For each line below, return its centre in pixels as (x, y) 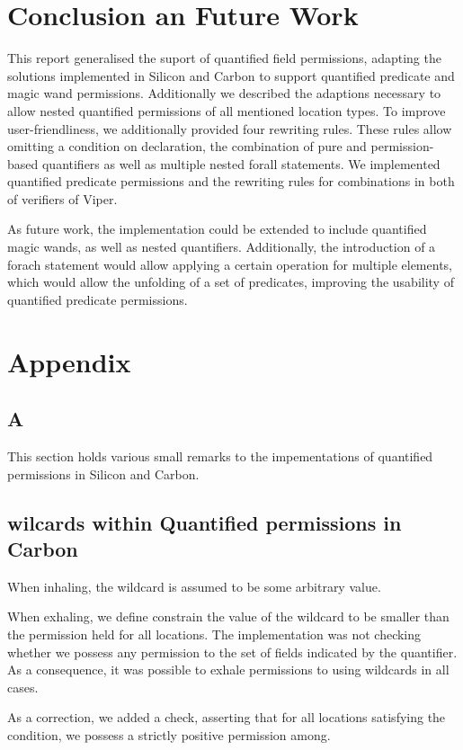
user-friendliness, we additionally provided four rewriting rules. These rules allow (230, 128)
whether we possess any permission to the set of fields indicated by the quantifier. (232, 652)
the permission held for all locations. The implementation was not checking (214, 634)
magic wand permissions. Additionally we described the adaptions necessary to (224, 93)
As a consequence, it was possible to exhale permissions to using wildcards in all (228, 670)
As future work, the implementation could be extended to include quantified (217, 229)
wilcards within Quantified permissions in (205, 522)
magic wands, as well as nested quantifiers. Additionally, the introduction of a (222, 247)
